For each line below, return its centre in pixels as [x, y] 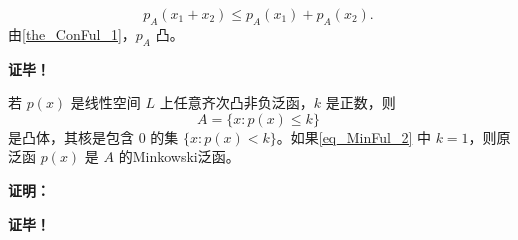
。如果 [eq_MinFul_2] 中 [353, 136]
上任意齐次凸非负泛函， [236, 102]
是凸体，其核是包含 [71, 136]
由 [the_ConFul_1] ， [72, 33]
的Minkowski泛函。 [179, 156]
